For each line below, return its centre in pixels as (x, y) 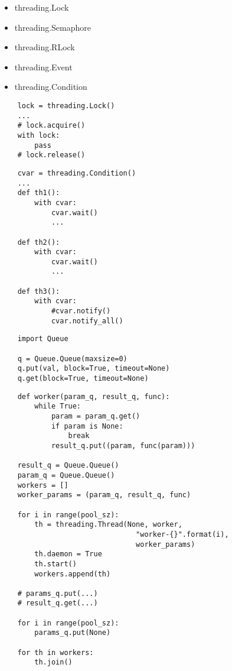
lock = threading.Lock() (66, 106)
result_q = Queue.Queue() (68, 466)
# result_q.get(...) (58, 603)
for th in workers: (55, 652)
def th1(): (39, 193)
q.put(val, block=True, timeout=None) (94, 369)
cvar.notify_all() (87, 321)
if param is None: (87, 426)
